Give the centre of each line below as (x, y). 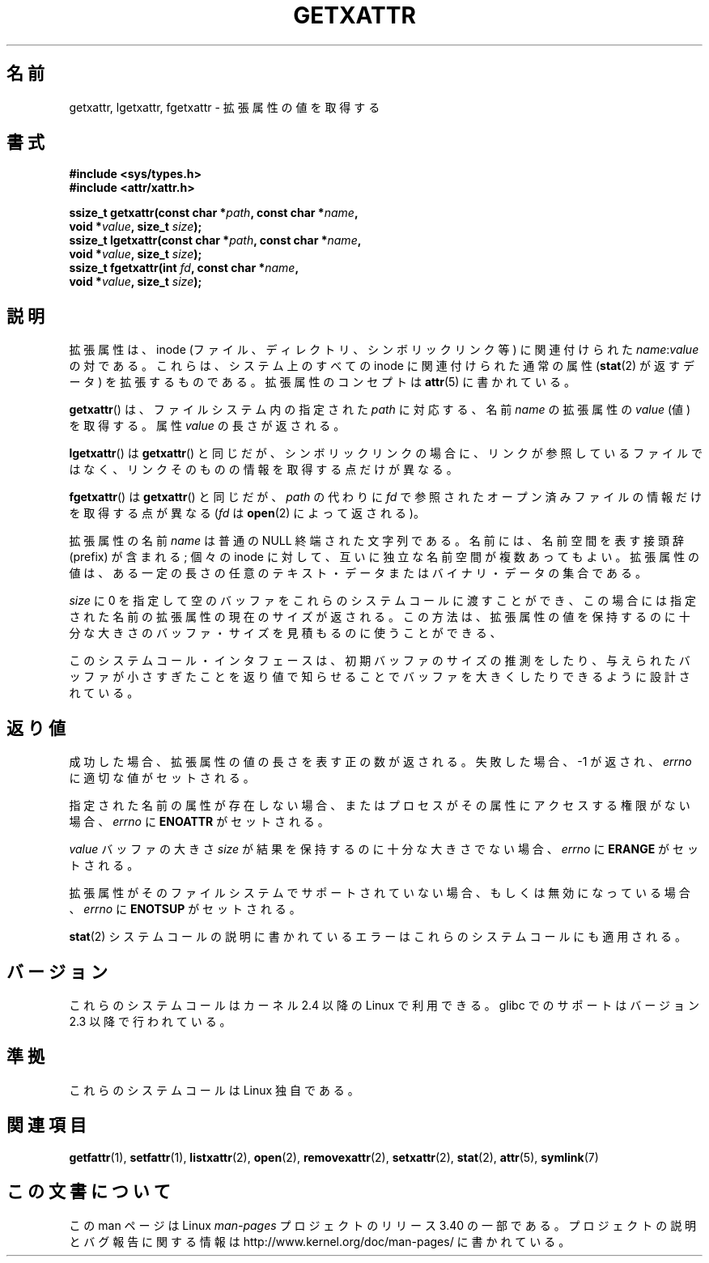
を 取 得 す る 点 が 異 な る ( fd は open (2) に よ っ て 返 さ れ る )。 (247, 513)
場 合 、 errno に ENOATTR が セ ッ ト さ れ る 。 (199, 822)
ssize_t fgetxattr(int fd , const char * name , (184, 268)
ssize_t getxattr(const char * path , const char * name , (214, 213)
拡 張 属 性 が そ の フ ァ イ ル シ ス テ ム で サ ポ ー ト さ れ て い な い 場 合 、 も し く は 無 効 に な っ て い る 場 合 (380, 893)
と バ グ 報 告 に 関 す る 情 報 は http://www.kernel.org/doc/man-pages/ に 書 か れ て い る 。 (320, 1241)
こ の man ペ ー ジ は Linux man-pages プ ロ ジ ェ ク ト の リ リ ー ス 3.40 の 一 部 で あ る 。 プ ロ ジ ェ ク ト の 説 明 (383, 1225)
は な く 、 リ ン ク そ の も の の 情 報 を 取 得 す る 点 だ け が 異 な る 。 (263, 470)
